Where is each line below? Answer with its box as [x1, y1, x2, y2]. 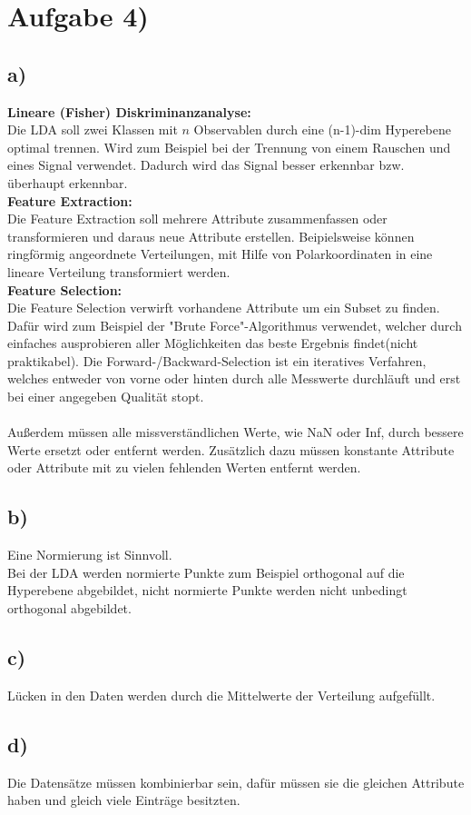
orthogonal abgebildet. [7, 599, 132, 618]
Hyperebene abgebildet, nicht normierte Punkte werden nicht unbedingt [7, 581, 407, 600]
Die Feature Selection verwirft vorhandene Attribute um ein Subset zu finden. [7, 298, 440, 317]
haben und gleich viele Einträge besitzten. [7, 790, 240, 810]
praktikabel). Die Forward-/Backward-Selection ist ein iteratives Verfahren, [7, 351, 427, 370]
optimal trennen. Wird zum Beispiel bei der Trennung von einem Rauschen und [7, 137, 451, 156]
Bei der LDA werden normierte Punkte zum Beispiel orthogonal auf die [7, 562, 405, 581]
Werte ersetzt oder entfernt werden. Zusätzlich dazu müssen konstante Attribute [7, 440, 455, 459]
